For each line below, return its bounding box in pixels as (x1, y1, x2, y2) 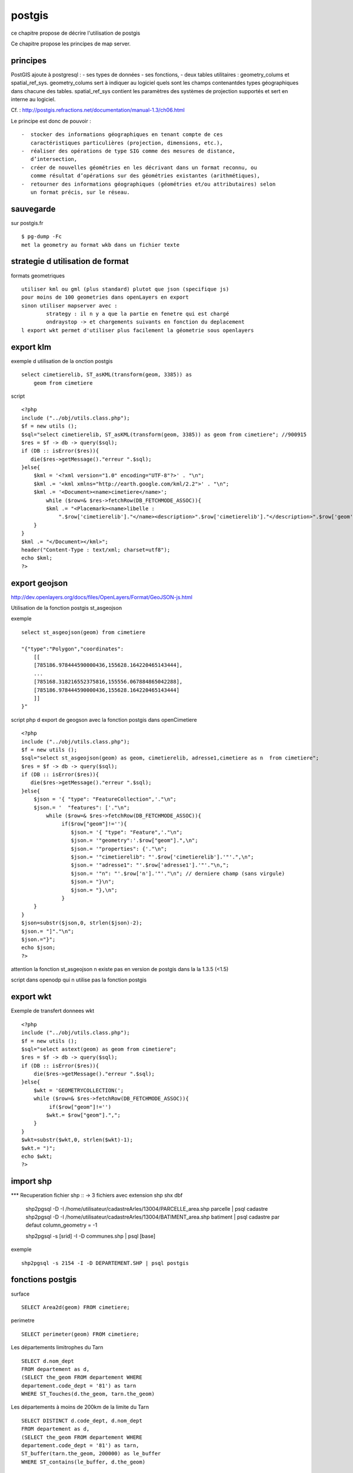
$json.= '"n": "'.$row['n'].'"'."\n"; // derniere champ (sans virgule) (71, 870, 285, 877)
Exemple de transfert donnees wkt (11, 1008, 95, 1015)
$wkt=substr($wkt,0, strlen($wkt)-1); (21, 1137, 134, 1143)
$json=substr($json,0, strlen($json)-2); (21, 920, 142, 926)
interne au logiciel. (11, 96, 56, 103)
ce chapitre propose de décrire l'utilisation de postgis (11, 29, 141, 37)
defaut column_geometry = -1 (25, 1221, 98, 1228)
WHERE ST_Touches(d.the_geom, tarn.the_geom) (21, 1391, 155, 1398)
